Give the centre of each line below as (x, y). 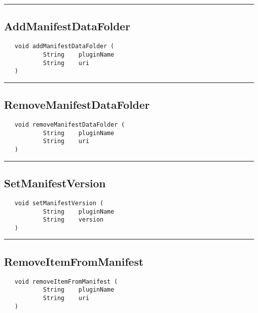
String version (73, 220)
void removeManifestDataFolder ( (70, 125)
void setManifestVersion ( (59, 203)
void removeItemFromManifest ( (66, 281)
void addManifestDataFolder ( (64, 46)
